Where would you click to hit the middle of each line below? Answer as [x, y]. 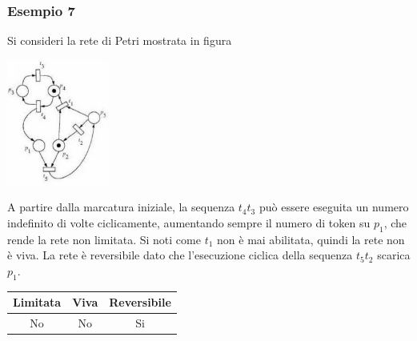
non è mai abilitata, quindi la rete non [311, 239]
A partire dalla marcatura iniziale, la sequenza [121, 207]
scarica [394, 255]
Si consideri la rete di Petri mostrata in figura [120, 40]
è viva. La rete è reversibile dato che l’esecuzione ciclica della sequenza [180, 255]
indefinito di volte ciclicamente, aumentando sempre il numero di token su [189, 222]
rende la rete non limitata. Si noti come [104, 239]
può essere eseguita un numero [334, 207]
